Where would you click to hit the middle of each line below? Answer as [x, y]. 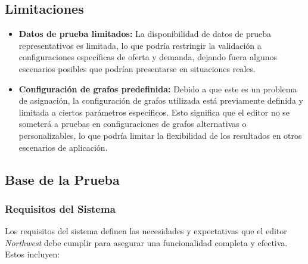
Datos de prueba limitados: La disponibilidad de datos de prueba [145, 34]
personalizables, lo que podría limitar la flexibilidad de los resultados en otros [160, 135]
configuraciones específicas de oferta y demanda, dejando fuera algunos [148, 57]
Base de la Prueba [62, 179]
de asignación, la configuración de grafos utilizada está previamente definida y [161, 100]
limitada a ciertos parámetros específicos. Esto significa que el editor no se [154, 112]
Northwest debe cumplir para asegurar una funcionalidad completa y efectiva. [146, 242]
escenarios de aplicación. [63, 147]
